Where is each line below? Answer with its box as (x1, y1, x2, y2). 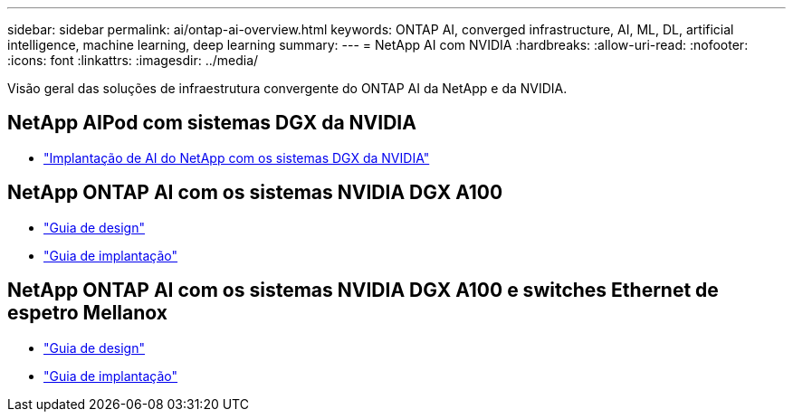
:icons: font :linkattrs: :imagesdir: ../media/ (7, 52, 259, 68)
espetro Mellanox (7, 301, 167, 325)
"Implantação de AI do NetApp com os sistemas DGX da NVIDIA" (43, 149, 430, 166)
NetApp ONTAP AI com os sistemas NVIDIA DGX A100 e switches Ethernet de (7, 279, 719, 302)
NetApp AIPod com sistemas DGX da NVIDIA (7, 111, 416, 135)
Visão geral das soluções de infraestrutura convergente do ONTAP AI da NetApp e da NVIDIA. (7, 81, 568, 96)
